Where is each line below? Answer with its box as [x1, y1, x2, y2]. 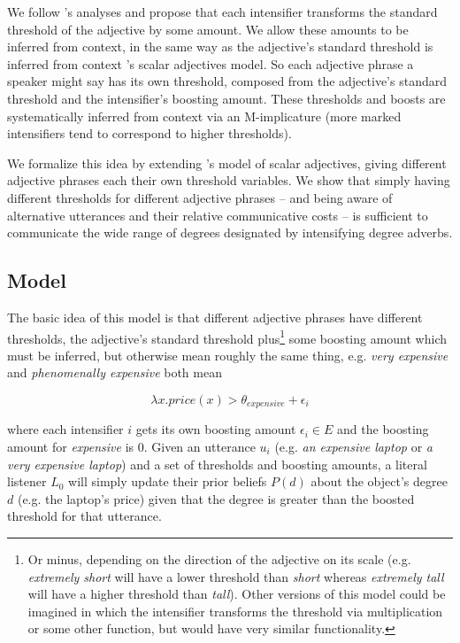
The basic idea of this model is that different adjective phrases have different [7, 307, 423, 326]
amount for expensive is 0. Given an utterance [7, 438, 256, 455]
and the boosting [337, 420, 429, 438]
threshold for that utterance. [7, 507, 162, 525]
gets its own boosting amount [135, 420, 296, 438]
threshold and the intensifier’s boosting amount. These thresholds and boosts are [7, 89, 446, 107]
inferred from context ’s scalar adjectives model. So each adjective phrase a [7, 54, 414, 73]
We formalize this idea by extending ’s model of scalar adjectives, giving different [7, 153, 447, 172]
